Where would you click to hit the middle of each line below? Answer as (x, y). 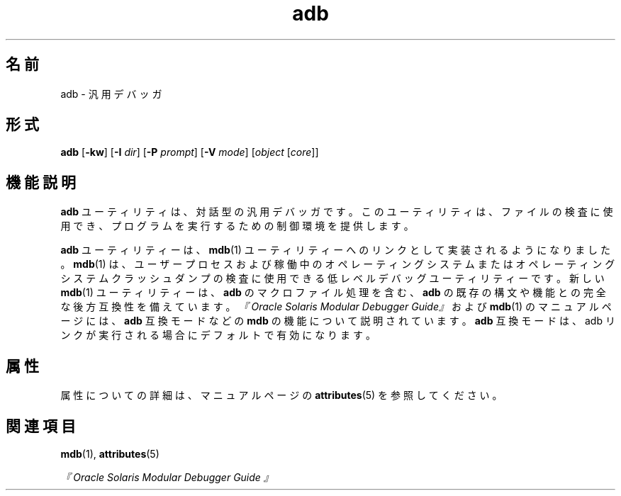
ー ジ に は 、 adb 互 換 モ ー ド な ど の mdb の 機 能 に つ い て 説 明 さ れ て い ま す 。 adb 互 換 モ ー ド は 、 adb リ (338, 321)
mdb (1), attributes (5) (110, 453)
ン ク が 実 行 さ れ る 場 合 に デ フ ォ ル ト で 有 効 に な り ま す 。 (218, 335)
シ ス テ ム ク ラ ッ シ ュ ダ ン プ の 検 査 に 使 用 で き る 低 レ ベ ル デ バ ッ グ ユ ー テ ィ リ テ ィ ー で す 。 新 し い (332, 278)
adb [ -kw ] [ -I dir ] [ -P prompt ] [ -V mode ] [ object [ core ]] (190, 152)
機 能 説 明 (41, 182)
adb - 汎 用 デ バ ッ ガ (111, 94)
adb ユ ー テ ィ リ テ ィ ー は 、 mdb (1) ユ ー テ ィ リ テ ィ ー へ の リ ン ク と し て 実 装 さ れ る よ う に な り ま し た (336, 250)
